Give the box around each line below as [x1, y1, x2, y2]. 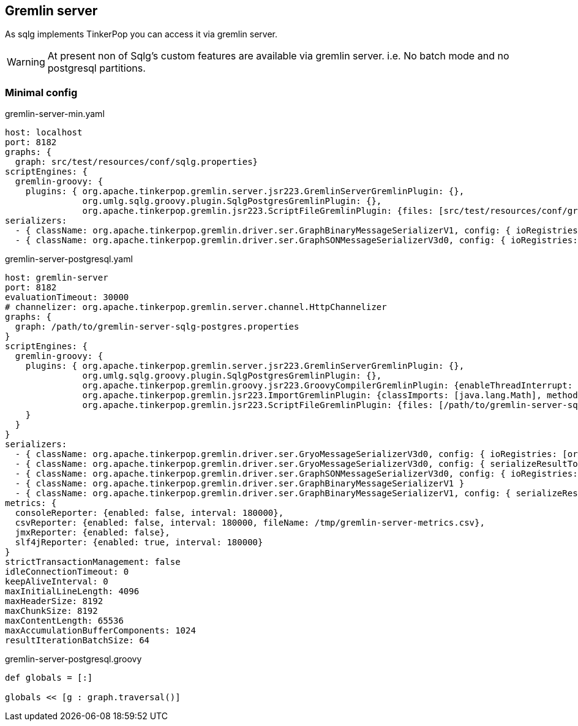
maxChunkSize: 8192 [5, 606, 98, 616]
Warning [7, 56, 45, 69]
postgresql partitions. [47, 62, 146, 75]
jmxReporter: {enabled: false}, [15, 527, 170, 538]
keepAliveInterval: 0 [5, 577, 108, 587]
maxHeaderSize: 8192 [5, 596, 103, 607]
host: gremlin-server [5, 273, 108, 283]
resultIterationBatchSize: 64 [5, 635, 150, 646]
